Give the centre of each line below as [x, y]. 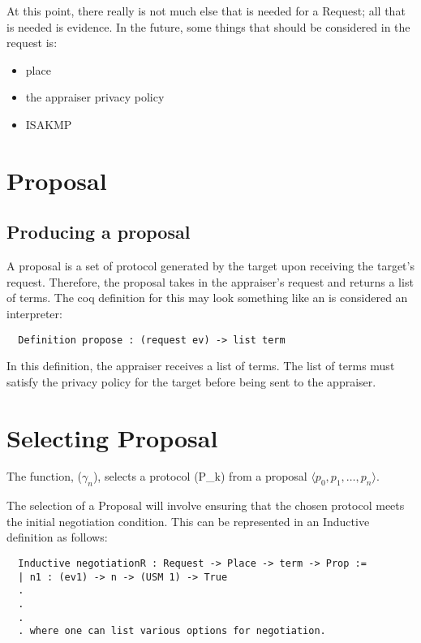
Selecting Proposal [112, 437]
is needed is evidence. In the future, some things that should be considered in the [208, 26]
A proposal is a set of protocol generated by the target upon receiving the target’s [210, 266]
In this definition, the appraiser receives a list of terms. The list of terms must [201, 366]
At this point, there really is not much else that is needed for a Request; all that [206, 11]
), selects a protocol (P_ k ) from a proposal [200, 476]
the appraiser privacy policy [95, 97]
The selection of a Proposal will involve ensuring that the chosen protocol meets [206, 505]
